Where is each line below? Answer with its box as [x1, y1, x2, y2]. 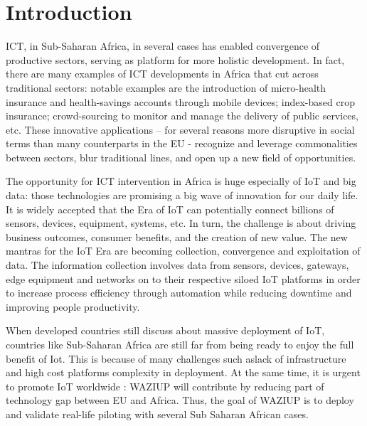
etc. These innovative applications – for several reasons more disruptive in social [6, 122, 355, 137]
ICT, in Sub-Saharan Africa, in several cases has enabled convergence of [6, 38, 320, 53]
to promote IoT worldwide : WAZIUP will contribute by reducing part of [6, 378, 324, 393]
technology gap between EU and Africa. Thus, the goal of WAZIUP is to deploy [6, 393, 354, 408]
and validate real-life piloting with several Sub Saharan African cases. [6, 406, 309, 421]
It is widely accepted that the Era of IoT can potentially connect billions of [6, 201, 334, 216]
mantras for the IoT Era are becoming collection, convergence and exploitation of [6, 243, 361, 258]
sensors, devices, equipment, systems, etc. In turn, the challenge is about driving [6, 215, 356, 230]
